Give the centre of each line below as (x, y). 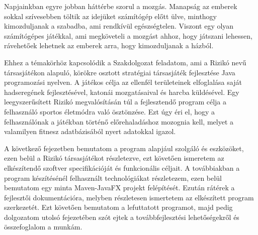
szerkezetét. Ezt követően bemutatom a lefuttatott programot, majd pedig (118, 207)
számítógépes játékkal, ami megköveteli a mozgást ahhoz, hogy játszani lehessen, (128, 35)
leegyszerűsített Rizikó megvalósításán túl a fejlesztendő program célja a (115, 102)
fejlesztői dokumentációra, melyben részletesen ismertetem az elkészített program (129, 197)
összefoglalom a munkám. (43, 227)
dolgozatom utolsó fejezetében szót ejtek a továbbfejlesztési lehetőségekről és (122, 217)
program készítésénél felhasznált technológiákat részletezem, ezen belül (113, 178)
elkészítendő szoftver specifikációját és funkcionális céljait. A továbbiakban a (122, 167)
